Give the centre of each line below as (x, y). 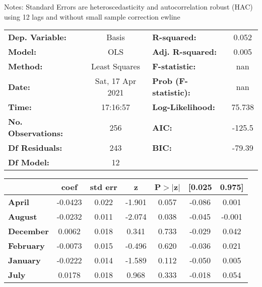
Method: (25, 66)
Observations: (36, 133)
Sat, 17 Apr (116, 81)
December (28, 231)
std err (104, 187)
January (24, 260)
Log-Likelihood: (184, 107)
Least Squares (116, 66)
